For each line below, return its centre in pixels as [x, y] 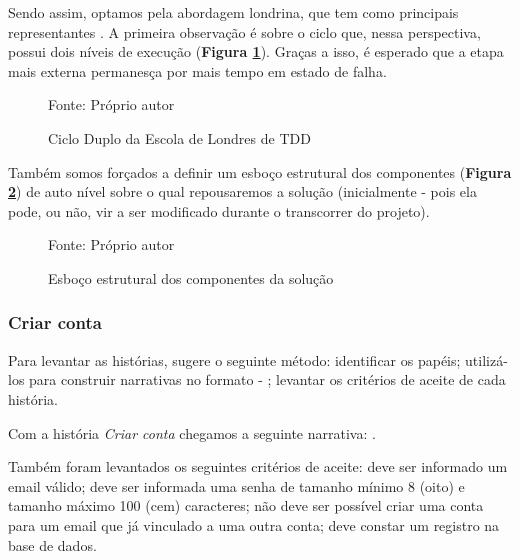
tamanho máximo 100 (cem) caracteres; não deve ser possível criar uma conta [246, 505]
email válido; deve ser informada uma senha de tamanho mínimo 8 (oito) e [236, 485]
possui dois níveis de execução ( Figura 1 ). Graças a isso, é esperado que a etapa [256, 51]
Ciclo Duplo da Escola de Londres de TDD [179, 137]
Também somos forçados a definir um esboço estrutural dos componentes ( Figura [260, 171]
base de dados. [52, 544]
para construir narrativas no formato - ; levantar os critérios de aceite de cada [267, 379]
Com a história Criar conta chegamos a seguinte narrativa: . [192, 432]
